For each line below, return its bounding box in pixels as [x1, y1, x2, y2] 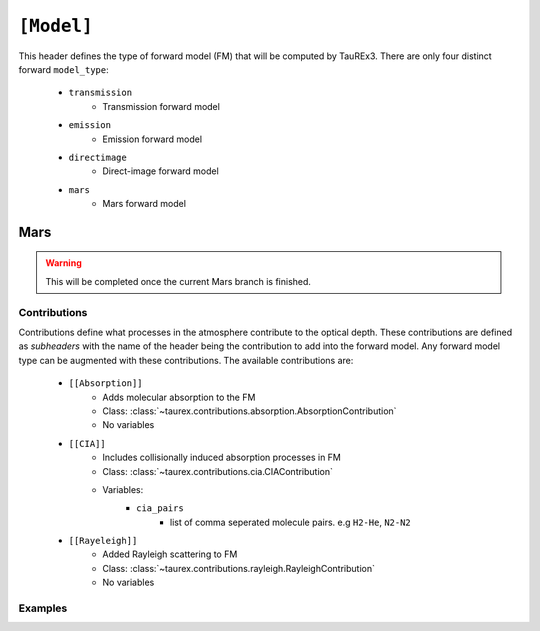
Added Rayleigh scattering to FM [102, 548, 238, 560]
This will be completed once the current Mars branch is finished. [45, 275, 312, 287]
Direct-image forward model [102, 165, 219, 177]
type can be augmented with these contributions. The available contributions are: [18, 354, 354, 366]
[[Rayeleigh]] [68, 535, 138, 547]
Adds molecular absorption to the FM [102, 391, 256, 403]
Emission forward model [102, 133, 203, 145]
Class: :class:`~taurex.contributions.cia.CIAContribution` [102, 465, 334, 477]
